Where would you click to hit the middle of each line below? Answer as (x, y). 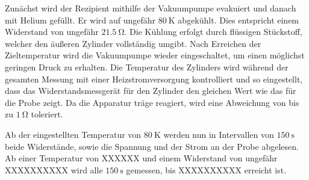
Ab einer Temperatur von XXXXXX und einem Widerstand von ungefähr (141, 158)
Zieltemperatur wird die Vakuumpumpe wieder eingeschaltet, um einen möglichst (155, 55)
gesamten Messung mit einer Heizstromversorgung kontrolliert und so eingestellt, (154, 79)
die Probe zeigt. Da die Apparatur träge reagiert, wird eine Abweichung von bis (152, 102)
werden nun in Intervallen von (219, 134)
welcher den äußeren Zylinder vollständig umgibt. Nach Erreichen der (133, 43)
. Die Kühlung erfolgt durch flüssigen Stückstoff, (213, 32)
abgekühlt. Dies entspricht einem (239, 20)
